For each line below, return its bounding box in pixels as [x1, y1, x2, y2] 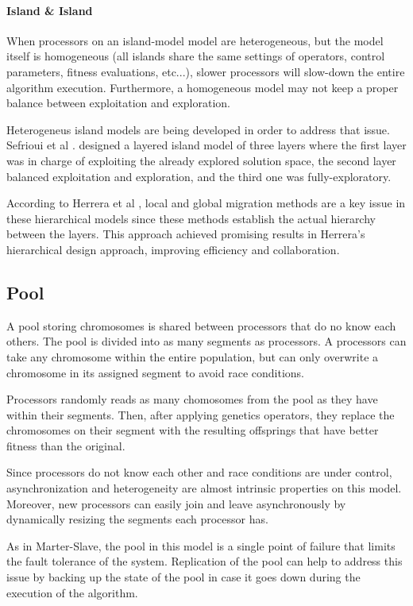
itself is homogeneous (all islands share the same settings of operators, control [6, 48, 385, 64]
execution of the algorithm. [6, 584, 138, 600]
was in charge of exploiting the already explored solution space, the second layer [6, 152, 396, 168]
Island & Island [6, 2, 93, 18]
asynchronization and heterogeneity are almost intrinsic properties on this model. [6, 480, 402, 496]
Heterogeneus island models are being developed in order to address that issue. [6, 121, 390, 137]
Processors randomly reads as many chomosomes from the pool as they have [6, 391, 378, 407]
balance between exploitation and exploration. [6, 95, 231, 111]
